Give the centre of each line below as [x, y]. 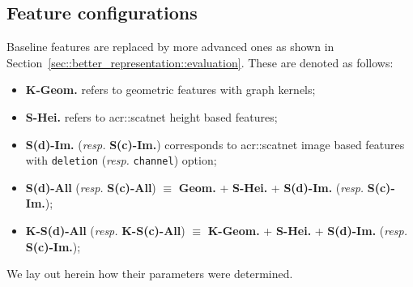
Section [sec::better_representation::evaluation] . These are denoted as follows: [200, 62]
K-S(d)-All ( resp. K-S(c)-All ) [105, 231]
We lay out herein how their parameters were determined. [150, 274]
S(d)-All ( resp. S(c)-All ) [91, 187]
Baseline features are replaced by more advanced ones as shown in [170, 47]
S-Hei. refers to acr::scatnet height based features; [151, 116]
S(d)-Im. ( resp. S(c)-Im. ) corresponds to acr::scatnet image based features [215, 144]
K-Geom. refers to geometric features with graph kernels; [170, 90]
